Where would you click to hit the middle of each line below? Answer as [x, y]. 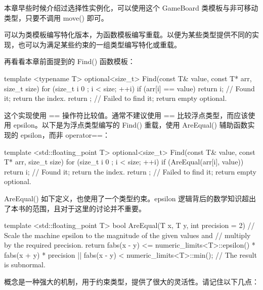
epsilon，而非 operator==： [65, 134]
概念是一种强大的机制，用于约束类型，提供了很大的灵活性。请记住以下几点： [131, 282]
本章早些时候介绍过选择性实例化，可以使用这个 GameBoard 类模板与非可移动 [131, 8]
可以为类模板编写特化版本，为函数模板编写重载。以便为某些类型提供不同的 [128, 35]
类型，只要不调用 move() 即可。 [56, 17]
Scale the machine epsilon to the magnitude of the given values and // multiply [127, 235]
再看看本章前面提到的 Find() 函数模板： [70, 61]
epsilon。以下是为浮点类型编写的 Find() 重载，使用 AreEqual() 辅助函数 [130, 125]
